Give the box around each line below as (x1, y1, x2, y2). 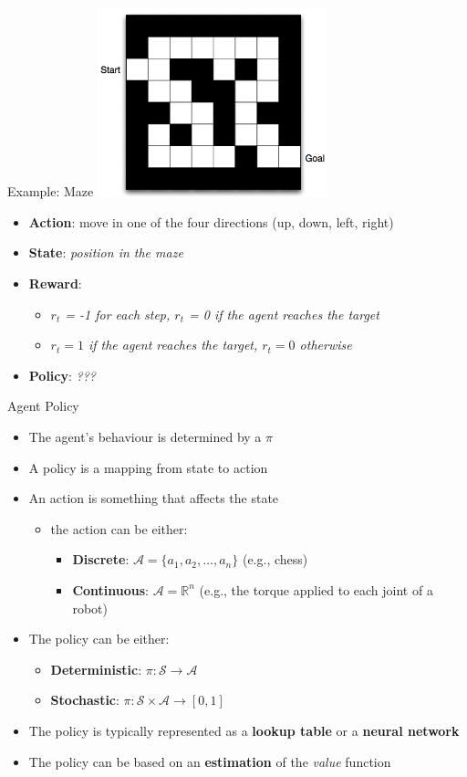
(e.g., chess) (242, 550, 308, 569)
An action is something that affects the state (28, 488, 279, 508)
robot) (72, 598, 108, 617)
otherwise (299, 335, 352, 354)
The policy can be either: (28, 629, 170, 648)
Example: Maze (7, 182, 94, 201)
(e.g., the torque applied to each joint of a (199, 580, 433, 599)
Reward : (28, 274, 82, 292)
